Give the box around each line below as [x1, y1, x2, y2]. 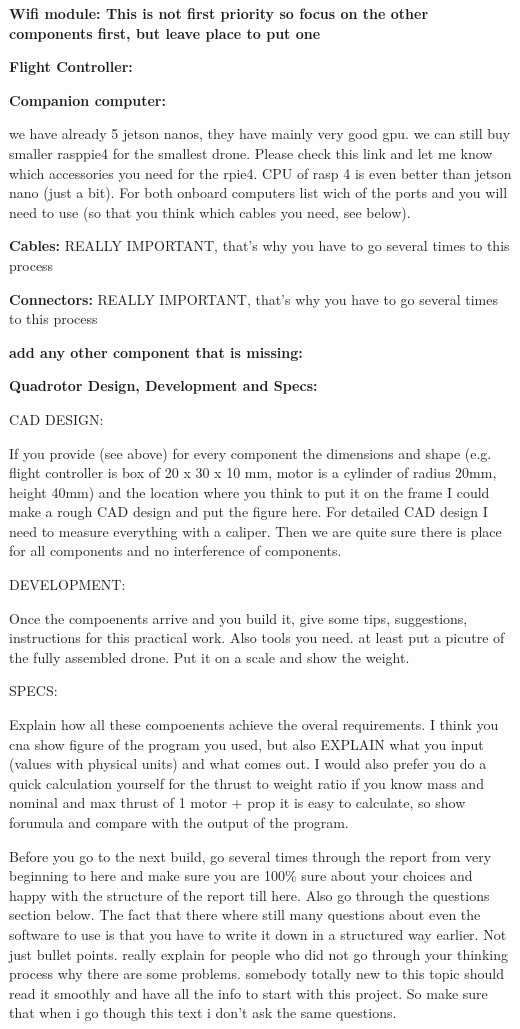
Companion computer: [9, 89, 166, 110]
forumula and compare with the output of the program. [9, 812, 349, 832]
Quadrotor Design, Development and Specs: [9, 375, 318, 396]
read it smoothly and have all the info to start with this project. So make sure [9, 982, 488, 1003]
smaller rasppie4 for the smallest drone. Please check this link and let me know [9, 142, 493, 163]
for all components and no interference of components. [9, 540, 342, 561]
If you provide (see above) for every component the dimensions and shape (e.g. [9, 442, 492, 463]
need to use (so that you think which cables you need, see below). [9, 201, 411, 222]
